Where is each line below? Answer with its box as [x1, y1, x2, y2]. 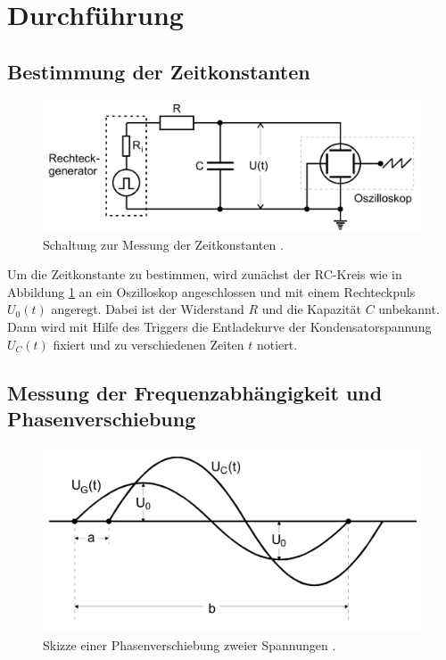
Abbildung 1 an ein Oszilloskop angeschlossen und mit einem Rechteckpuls [7, 282, 416, 301]
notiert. [256, 334, 298, 353]
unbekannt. [378, 300, 440, 318]
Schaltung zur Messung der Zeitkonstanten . [43, 235, 284, 253]
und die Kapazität [261, 300, 361, 318]
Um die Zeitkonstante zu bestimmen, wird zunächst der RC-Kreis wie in [7, 265, 402, 284]
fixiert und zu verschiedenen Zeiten [53, 334, 244, 353]
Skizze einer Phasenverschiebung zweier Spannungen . [43, 635, 336, 654]
